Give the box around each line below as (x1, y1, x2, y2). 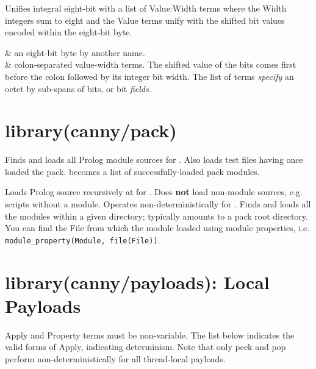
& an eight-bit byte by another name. (5, 46, 145, 59)
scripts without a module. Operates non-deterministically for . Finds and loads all (5, 198, 311, 210)
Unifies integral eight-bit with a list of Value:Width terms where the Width (5, 2, 287, 14)
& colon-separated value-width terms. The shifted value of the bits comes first (5, 58, 296, 71)
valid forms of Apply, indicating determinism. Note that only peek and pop (5, 340, 286, 353)
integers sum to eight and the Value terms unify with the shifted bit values (5, 13, 285, 26)
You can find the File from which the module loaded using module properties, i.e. (5, 221, 310, 234)
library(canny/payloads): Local (5, 269, 270, 294)
